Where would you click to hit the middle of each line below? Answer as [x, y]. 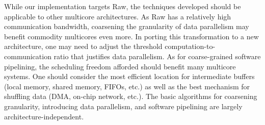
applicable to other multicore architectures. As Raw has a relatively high [118, 16]
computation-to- [190, 46]
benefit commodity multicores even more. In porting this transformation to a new [131, 36]
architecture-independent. [44, 116]
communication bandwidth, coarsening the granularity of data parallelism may [127, 26]
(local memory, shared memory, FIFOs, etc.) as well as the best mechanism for [127, 86]
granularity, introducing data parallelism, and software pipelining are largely [123, 106]
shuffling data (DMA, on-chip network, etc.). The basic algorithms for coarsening [131, 96]
